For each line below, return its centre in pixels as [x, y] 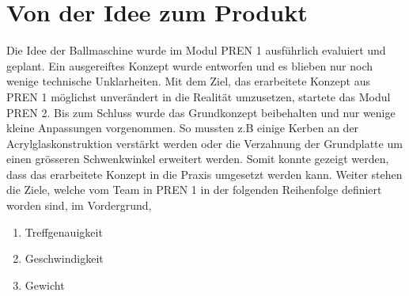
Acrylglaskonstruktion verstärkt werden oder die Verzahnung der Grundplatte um [204, 143]
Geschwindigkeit [64, 258]
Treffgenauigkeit [64, 231]
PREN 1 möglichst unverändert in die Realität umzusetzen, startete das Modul [199, 96]
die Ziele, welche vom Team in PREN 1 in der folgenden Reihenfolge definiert [194, 190]
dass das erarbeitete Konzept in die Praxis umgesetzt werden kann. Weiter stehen [204, 174]
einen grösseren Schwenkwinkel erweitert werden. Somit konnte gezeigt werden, [198, 159]
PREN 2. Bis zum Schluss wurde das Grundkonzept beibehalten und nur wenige [201, 112]
